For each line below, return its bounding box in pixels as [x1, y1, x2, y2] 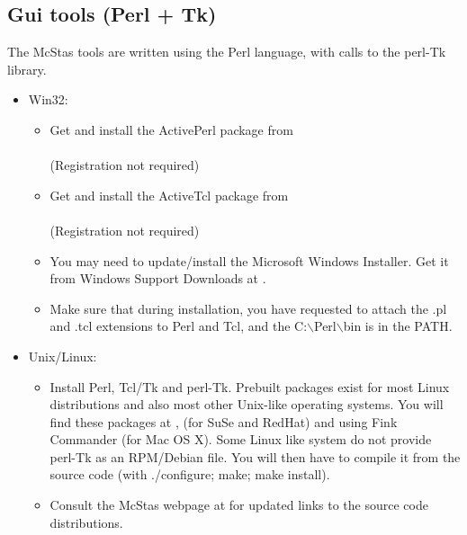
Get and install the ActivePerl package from [49, 120, 293, 138]
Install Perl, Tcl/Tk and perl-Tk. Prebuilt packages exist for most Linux [49, 377, 450, 396]
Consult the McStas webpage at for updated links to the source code [49, 495, 428, 514]
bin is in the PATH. [343, 317, 453, 335]
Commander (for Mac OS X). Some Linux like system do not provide [49, 430, 432, 449]
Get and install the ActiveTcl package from [49, 185, 289, 204]
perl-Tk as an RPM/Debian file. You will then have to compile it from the [49, 447, 461, 466]
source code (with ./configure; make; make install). [49, 465, 330, 484]
